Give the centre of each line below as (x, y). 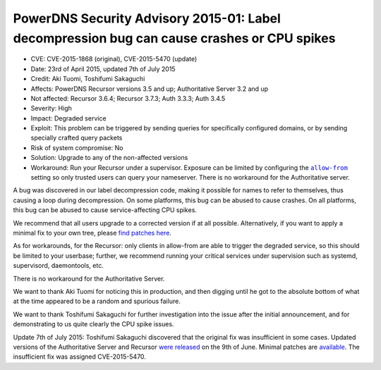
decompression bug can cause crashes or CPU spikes (174, 38)
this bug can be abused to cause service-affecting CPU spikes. (105, 210)
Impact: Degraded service (68, 118)
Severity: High (51, 109)
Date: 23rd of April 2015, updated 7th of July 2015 (103, 69)
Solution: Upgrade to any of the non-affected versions (109, 158)
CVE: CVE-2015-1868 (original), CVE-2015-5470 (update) (114, 59)
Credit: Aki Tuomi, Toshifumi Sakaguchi (88, 79)
